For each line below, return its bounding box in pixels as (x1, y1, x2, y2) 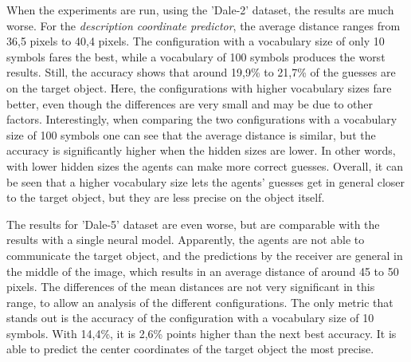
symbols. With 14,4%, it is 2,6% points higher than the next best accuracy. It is (6, 325, 397, 341)
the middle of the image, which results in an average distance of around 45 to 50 (6, 262, 399, 279)
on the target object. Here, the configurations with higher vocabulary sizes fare (6, 79, 392, 96)
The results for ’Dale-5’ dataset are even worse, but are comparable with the (6, 215, 380, 232)
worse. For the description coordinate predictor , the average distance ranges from (6, 17, 401, 33)
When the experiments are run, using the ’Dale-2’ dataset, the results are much (6, 2, 394, 18)
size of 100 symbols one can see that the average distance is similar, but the (6, 126, 376, 143)
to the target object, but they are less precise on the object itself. (6, 189, 325, 206)
